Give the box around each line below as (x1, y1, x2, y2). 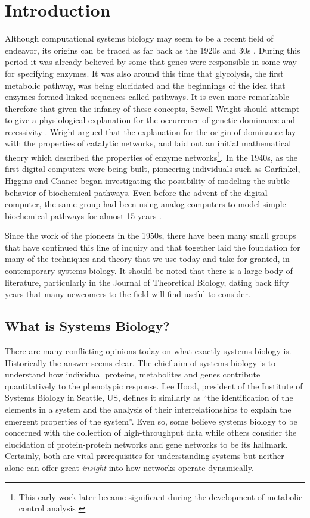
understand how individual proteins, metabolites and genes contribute (5, 368, 261, 380)
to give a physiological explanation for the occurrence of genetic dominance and (5, 114, 296, 126)
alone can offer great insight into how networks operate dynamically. (5, 461, 254, 473)
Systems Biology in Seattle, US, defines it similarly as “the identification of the (5, 391, 293, 404)
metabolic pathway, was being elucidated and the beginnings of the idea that (5, 79, 286, 91)
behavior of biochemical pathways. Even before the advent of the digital (5, 186, 268, 198)
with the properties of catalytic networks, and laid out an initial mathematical (5, 137, 292, 149)
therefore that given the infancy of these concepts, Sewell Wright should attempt (5, 102, 300, 114)
